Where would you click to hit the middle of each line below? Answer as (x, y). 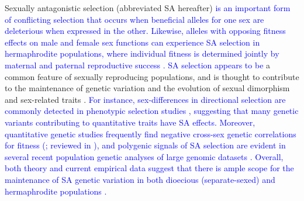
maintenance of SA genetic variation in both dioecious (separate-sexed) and (140, 179)
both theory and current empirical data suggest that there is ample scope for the (149, 168)
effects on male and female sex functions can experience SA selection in (132, 42)
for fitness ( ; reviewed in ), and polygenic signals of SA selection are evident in (145, 145)
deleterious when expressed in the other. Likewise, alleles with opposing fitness (145, 31)
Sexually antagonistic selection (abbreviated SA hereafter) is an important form (148, 8)
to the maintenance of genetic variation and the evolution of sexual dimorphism (147, 88)
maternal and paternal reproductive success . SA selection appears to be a (138, 65)
